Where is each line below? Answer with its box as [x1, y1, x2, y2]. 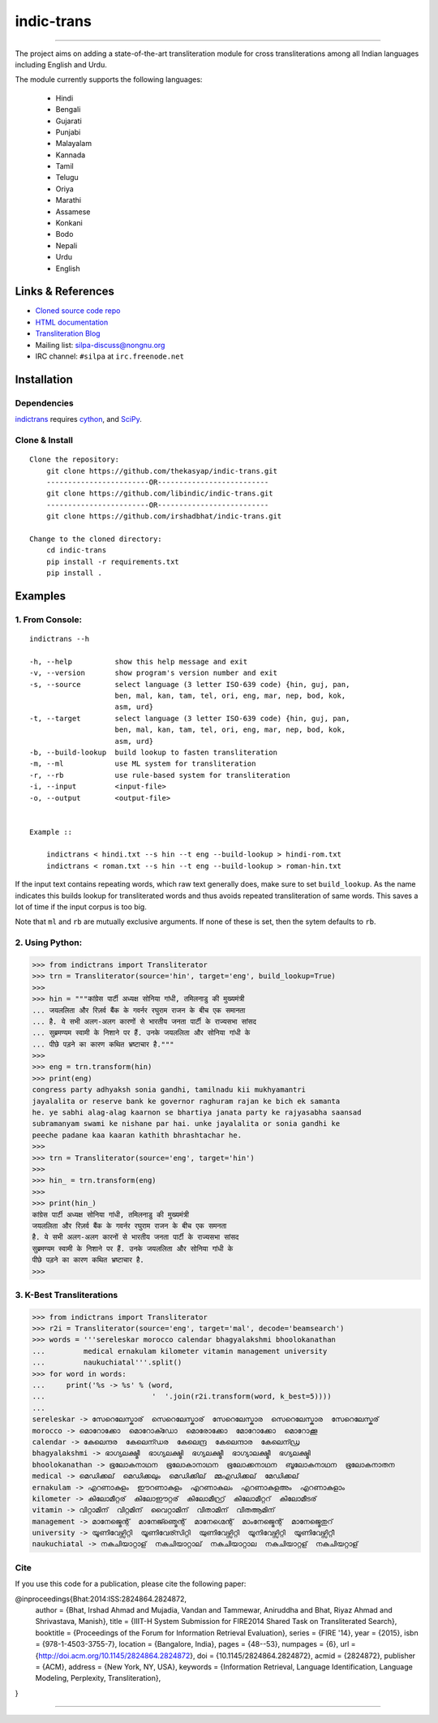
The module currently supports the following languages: [15, 75, 203, 84]
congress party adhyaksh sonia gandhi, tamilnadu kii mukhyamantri [32, 1085, 307, 1094]
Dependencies [15, 397, 75, 409]
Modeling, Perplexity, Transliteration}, [35, 1674, 161, 1683]
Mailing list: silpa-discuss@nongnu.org [35, 340, 165, 350]
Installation [15, 372, 73, 386]
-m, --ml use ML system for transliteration [29, 759, 256, 768]
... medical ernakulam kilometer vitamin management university [32, 1347, 328, 1356]
